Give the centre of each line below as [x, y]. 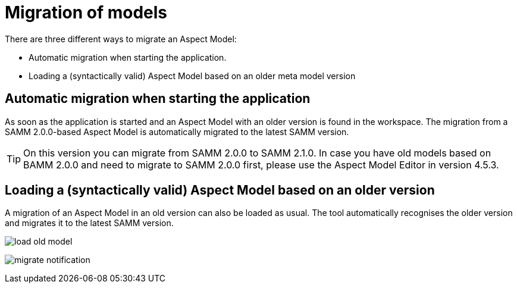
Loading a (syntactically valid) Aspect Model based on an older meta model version [192, 76]
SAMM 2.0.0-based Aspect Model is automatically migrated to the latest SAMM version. [177, 132]
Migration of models [86, 12]
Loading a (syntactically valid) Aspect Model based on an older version [220, 190]
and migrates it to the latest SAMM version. [89, 223]
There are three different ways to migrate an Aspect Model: [121, 39]
